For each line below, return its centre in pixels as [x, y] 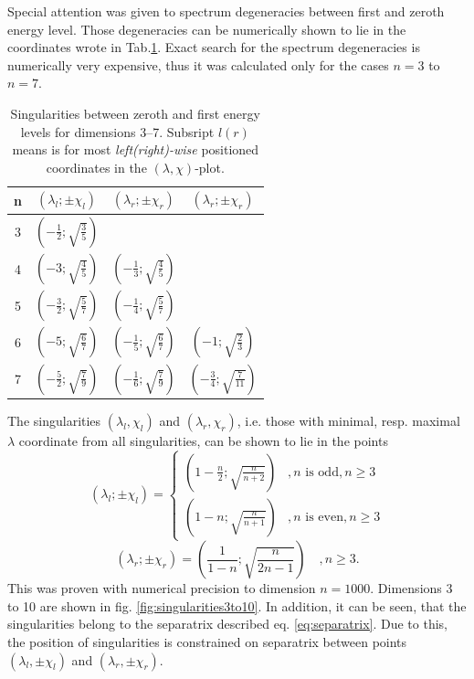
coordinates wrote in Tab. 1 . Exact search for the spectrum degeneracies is [214, 47]
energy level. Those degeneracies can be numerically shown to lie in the [207, 29]
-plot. [210, 167]
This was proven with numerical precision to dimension [162, 588]
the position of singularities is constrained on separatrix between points [207, 642]
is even [324, 517]
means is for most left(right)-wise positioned [136, 149]
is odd [322, 472]
